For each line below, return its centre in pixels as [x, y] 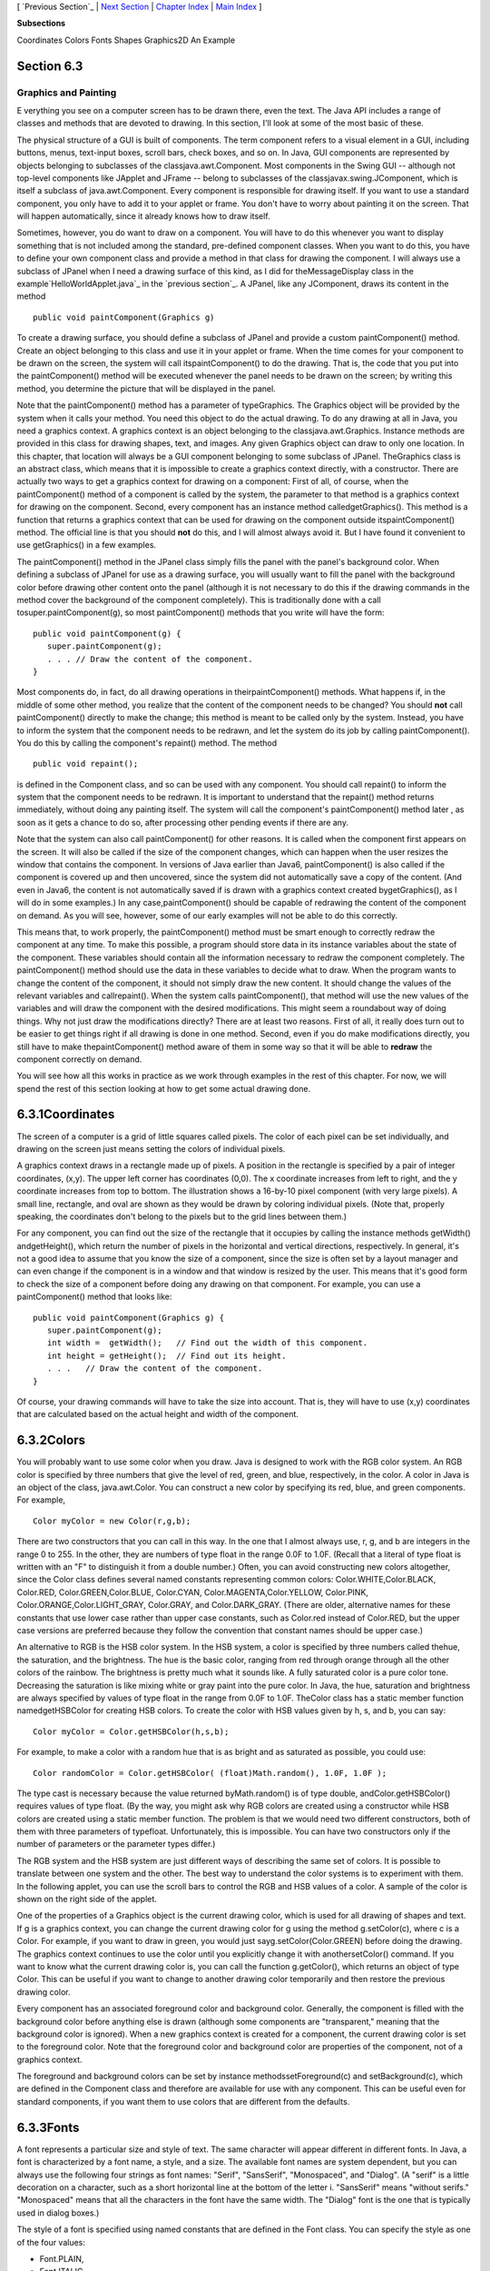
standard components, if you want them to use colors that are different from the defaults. [183, 2101]
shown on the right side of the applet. [87, 1899]
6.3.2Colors [51, 1440]
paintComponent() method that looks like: [94, 1297]
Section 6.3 [50, 66]
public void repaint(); [86, 764]
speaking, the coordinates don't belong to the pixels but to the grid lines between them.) [182, 1216]
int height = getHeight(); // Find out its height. [167, 1355]
